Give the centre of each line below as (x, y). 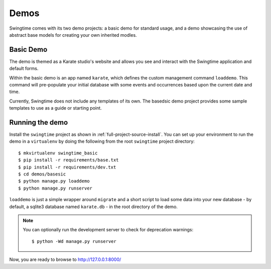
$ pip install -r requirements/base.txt (69, 160)
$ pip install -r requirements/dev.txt (67, 167)
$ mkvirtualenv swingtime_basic (58, 153)
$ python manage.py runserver (55, 188)
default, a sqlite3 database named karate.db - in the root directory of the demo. (94, 207)
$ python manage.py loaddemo (54, 181)
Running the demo (39, 122)
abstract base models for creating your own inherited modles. (73, 35)
